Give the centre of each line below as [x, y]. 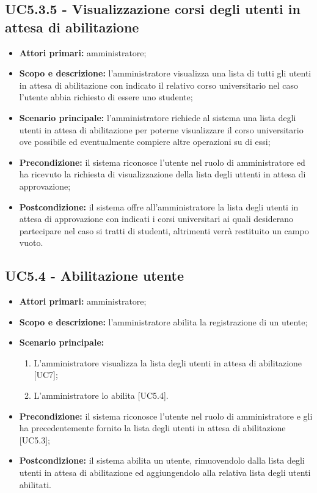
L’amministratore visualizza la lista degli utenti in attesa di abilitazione [168, 362]
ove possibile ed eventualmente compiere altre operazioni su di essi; [145, 142]
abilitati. [35, 484]
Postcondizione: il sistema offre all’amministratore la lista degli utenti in [159, 206]
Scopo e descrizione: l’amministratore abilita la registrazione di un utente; [163, 321]
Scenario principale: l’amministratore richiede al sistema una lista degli [158, 117]
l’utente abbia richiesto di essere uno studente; [106, 97]
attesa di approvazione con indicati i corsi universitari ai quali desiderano [156, 219]
